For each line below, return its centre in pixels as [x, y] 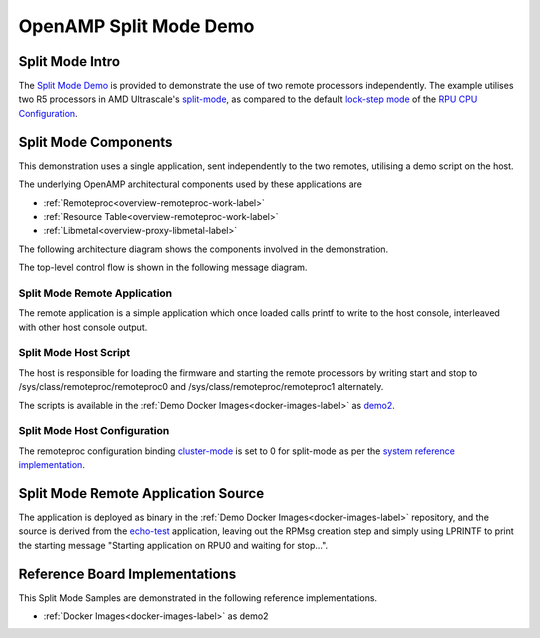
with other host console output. [83, 327]
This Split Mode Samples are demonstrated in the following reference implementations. [198, 597]
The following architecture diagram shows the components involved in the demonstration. [203, 249]
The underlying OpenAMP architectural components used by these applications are [190, 184]
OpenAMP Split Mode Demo [136, 26]
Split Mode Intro [69, 61]
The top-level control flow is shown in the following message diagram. [163, 267]
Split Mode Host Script [74, 353]
